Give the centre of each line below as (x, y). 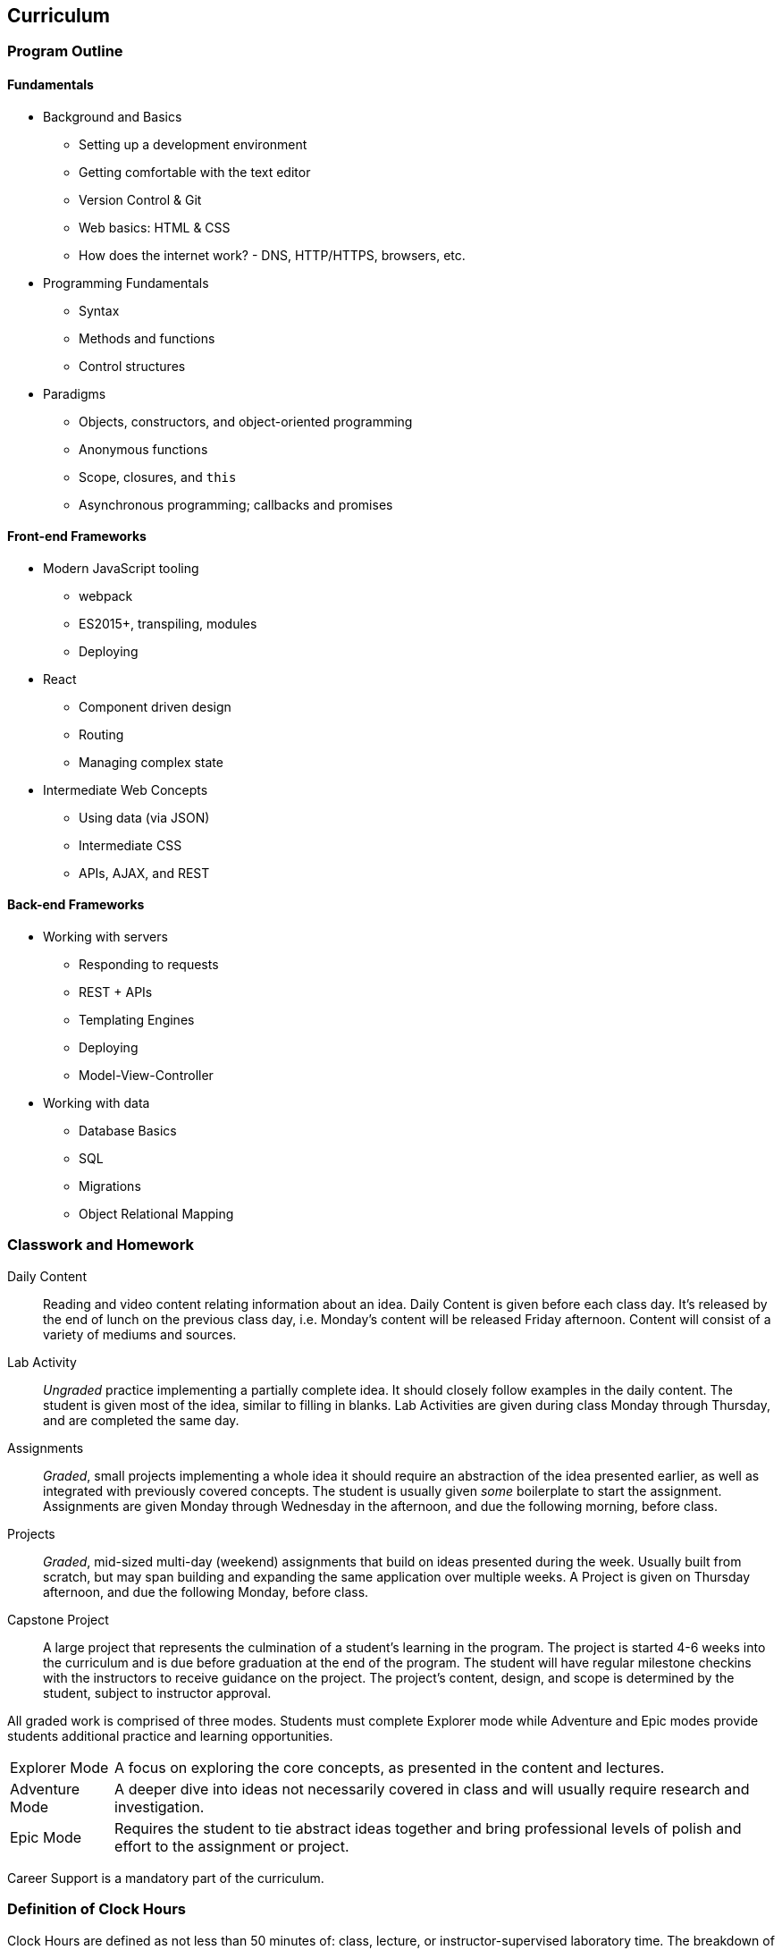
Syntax (99, 310)
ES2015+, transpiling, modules (168, 623)
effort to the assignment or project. (232, 1846)
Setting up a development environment (193, 144)
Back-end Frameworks (76, 905)
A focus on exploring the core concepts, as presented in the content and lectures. (390, 1767)
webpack (106, 595)
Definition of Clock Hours (97, 1909)
